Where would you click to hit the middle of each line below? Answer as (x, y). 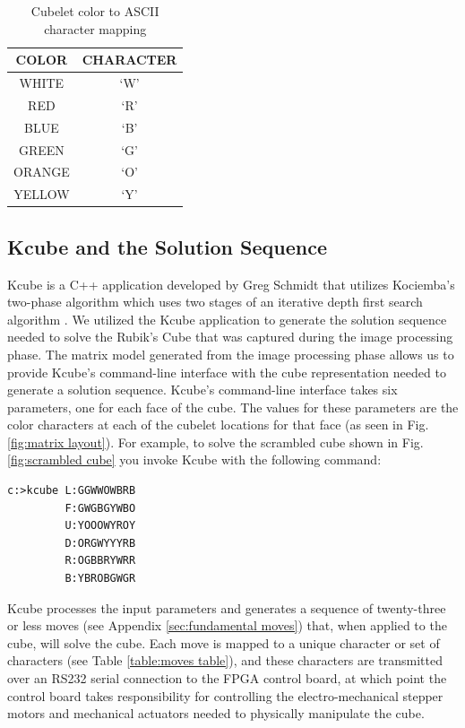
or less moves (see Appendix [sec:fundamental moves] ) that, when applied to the (227, 625)
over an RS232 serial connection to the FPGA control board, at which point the (227, 678)
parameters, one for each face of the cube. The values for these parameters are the (233, 407)
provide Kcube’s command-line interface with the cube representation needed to (227, 372)
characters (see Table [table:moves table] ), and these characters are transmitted (225, 660)
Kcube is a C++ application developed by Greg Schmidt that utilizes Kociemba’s (231, 284)
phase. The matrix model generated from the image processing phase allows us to (231, 354)
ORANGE (42, 172)
